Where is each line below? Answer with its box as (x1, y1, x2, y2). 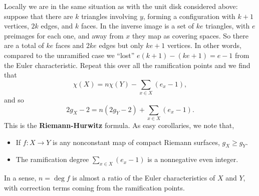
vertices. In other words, (167, 40, 241, 50)
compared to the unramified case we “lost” (4, 49, 135, 60)
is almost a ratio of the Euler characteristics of (72, 172, 215, 183)
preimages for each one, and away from (4, 30, 124, 40)
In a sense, (4, 172, 37, 183)
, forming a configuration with (143, 10, 235, 21)
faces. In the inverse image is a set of (81, 20, 194, 31)
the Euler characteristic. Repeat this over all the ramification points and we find (4, 59, 250, 70)
